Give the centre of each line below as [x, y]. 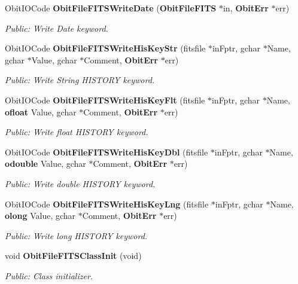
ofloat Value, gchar [41, 112]
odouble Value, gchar [45, 164]
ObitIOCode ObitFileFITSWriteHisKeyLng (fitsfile [107, 204]
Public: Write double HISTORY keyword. [80, 183]
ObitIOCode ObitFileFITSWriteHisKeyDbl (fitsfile [107, 152]
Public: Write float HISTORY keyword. [77, 132]
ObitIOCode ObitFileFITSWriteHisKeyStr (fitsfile [105, 48]
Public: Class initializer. [49, 275]
